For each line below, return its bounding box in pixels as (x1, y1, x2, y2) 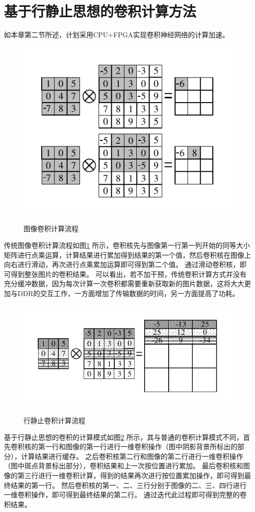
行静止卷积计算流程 (24, 415, 85, 426)
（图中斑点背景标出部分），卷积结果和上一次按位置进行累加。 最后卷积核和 (4, 460, 243, 471)
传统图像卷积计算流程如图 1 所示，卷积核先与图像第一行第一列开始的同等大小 (4, 240, 250, 250)
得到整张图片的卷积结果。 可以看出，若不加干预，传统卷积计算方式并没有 (10, 269, 247, 279)
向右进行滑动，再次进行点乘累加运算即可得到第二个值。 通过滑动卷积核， (4, 259, 240, 269)
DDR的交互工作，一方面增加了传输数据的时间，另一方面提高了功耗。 (17, 288, 239, 298)
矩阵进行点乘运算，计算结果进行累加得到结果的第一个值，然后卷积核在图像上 (4, 249, 251, 260)
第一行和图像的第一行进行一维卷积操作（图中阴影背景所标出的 (38, 441, 237, 452)
